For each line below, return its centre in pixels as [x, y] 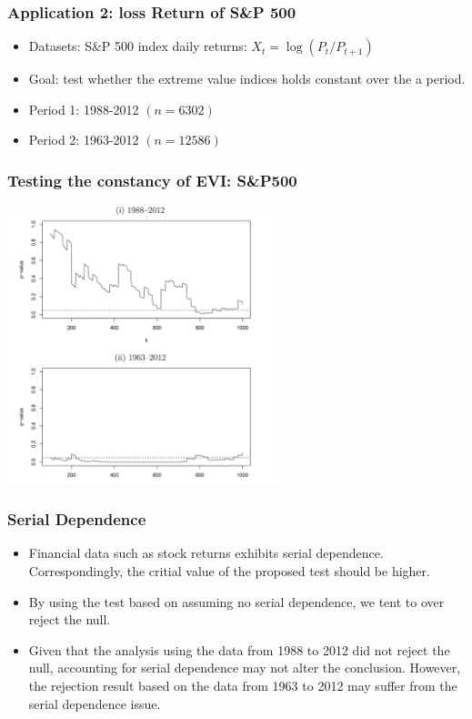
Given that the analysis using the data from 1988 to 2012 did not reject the [239, 649]
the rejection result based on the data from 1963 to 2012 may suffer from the [243, 685]
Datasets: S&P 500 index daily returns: [138, 46]
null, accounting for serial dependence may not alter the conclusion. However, [245, 668]
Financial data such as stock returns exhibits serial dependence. [206, 553]
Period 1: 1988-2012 [84, 109]
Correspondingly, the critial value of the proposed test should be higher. [229, 570]
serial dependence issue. [95, 703]
